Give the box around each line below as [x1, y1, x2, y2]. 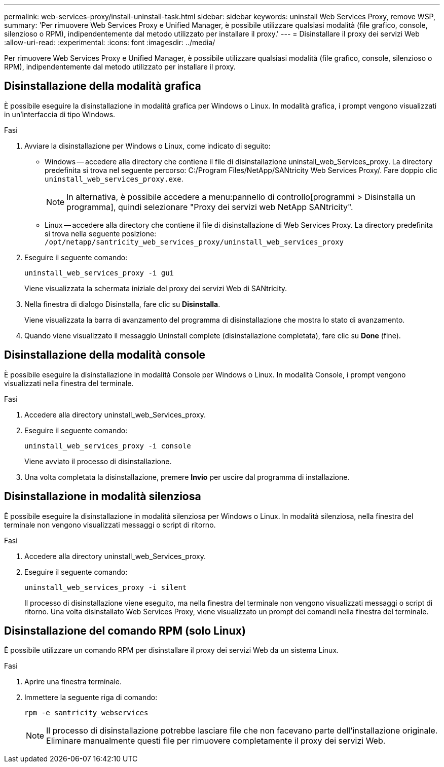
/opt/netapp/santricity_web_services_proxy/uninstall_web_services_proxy [45, 237, 344, 246]
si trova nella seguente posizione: [45, 229, 157, 238]
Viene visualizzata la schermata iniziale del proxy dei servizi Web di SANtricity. [24, 284, 287, 293]
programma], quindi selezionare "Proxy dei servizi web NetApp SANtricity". [66, 201, 353, 212]
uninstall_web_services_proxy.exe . [45, 174, 183, 183]
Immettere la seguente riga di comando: [24, 693, 158, 702]
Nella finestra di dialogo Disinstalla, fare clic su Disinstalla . [24, 299, 220, 308]
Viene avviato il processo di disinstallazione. [24, 457, 172, 466]
